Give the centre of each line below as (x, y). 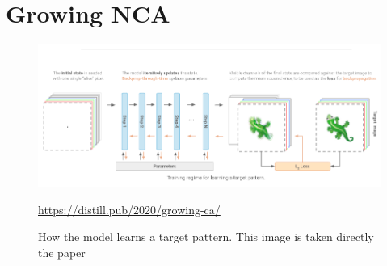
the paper (62, 252)
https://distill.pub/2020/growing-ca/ (129, 209)
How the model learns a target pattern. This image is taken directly (206, 236)
